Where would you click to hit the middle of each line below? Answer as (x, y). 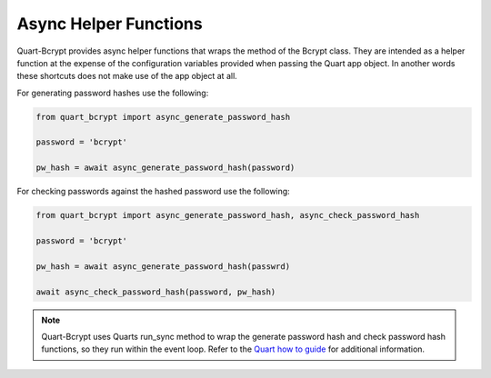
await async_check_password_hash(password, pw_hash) (156, 292)
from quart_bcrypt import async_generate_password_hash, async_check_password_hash (228, 215)
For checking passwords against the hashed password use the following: (153, 192)
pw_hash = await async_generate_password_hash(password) (165, 168)
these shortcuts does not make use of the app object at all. (127, 76)
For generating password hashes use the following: (113, 93)
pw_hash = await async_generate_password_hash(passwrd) (163, 266)
